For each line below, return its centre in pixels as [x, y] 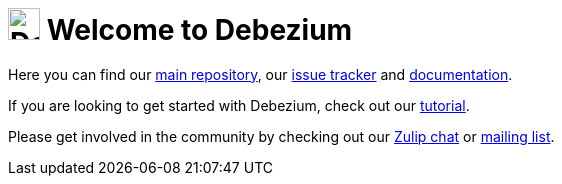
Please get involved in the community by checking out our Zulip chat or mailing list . [281, 136]
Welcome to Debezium [199, 30]
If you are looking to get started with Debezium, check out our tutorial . [239, 105]
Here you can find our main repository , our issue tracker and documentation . [260, 74]
